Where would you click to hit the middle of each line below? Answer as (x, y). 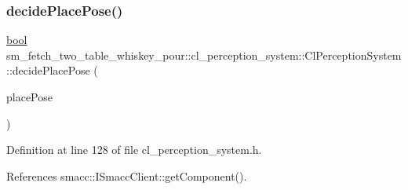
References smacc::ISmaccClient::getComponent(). (127, 175)
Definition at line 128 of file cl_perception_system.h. (134, 150)
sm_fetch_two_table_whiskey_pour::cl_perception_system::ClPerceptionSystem (204, 55)
